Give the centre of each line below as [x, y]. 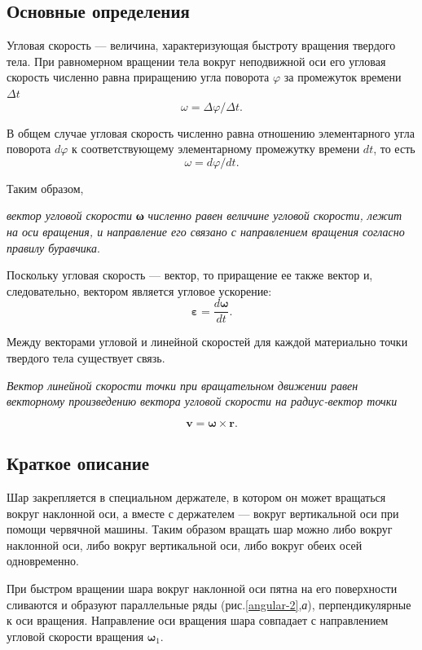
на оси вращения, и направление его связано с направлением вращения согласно [206, 231]
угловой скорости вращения [75, 636]
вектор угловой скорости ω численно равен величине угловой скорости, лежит [204, 215]
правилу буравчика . [53, 247]
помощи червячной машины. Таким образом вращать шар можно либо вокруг [200, 529]
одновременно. [43, 561]
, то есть [394, 149]
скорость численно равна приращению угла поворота [138, 77]
